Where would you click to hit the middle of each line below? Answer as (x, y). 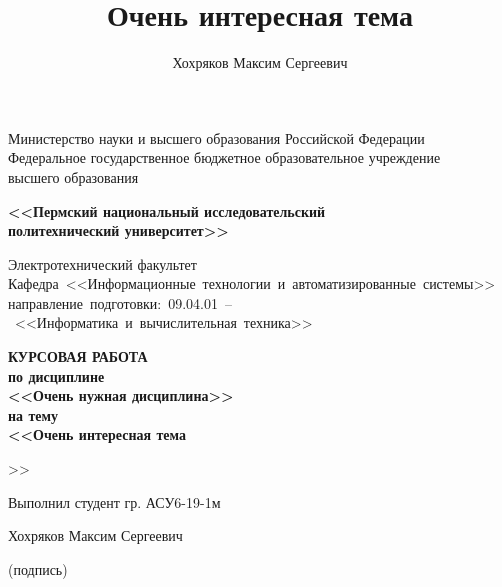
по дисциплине (56, 375)
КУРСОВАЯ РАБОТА (78, 356)
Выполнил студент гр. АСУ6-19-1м (114, 501)
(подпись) (38, 568)
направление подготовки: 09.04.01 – (120, 302)
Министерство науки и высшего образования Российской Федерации (216, 137)
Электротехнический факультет (102, 263)
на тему (33, 414)
